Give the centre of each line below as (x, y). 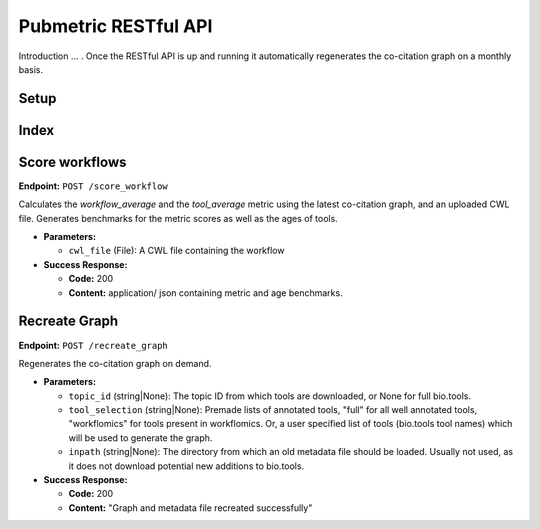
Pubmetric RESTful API (115, 26)
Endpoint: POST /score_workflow (93, 186)
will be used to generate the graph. (140, 437)
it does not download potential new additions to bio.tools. (186, 466)
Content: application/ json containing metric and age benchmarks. (206, 292)
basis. (31, 69)
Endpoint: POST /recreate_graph (93, 345)
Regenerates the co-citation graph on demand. (115, 363)
